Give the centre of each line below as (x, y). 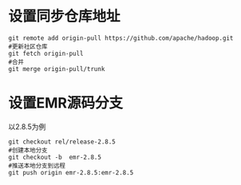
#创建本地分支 (28, 150)
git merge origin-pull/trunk (57, 69)
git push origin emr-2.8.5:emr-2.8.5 (71, 172)
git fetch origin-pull (46, 53)
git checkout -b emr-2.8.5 (55, 157)
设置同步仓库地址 (65, 16)
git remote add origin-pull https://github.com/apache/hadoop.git (121, 38)
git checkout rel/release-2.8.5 (62, 142)
